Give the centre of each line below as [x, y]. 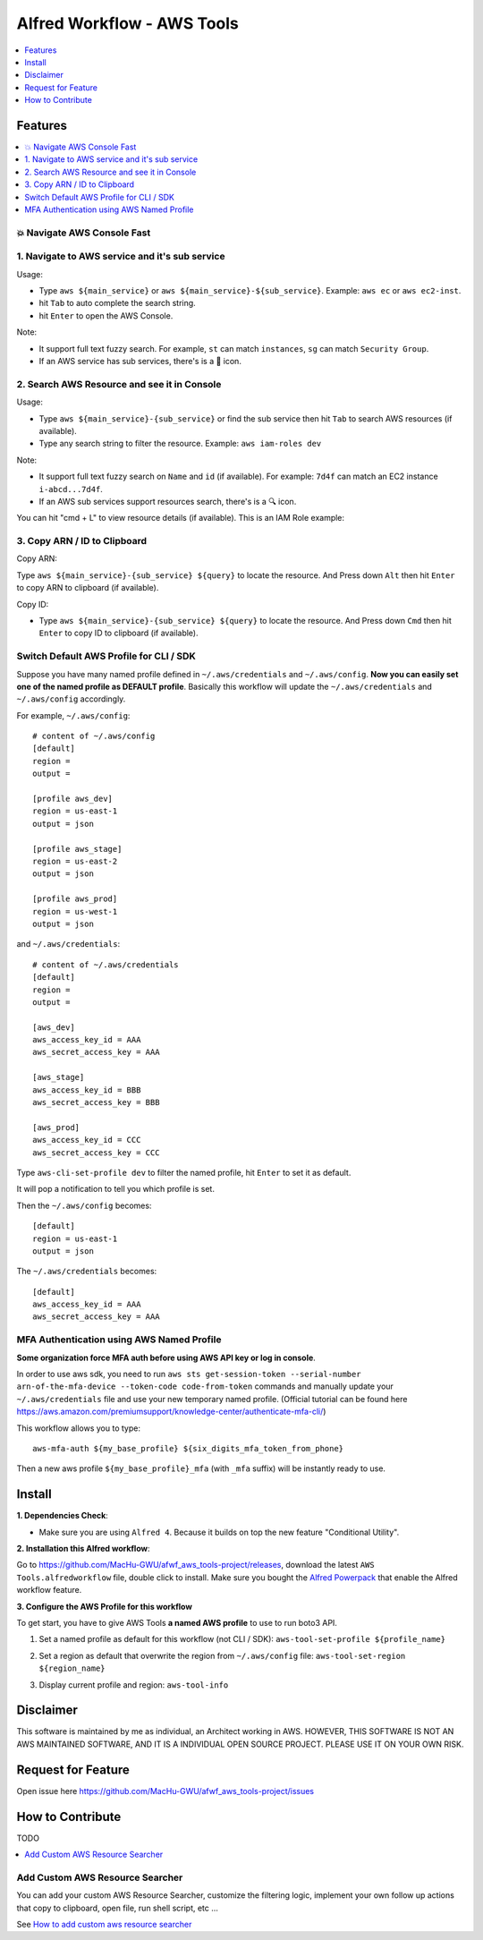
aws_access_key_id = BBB [87, 1090]
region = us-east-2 [75, 861]
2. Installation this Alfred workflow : [83, 1549]
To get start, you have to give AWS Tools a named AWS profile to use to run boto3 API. [177, 1623]
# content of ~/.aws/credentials [106, 965]
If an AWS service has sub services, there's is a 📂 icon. [140, 362]
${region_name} [72, 1668]
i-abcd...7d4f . [71, 489]
